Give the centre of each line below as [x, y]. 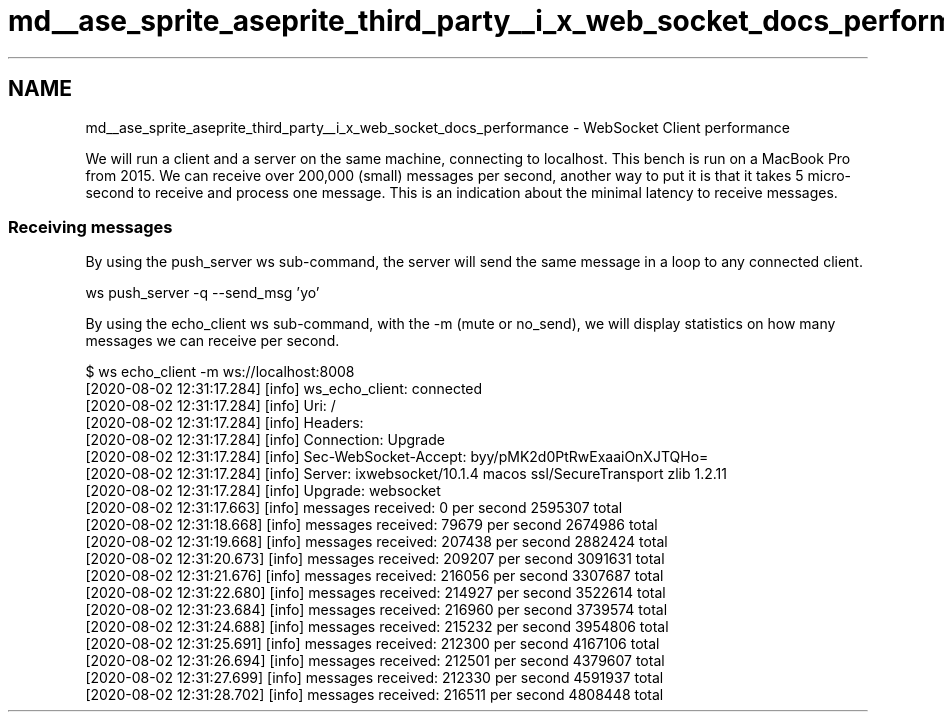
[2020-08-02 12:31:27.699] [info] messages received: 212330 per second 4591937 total [374, 678]
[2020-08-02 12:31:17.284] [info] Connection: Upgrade [265, 440]
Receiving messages [90, 226]
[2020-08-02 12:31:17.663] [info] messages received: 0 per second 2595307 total [354, 508]
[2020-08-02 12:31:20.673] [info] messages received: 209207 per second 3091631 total [375, 559]
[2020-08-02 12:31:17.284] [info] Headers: [224, 423]
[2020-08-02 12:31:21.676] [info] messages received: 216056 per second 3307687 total [374, 576]
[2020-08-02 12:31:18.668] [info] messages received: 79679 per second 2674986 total [371, 525]
